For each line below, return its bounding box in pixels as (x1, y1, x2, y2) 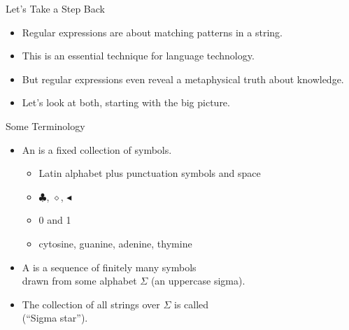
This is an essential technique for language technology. (22, 48, 255, 63)
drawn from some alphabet (22, 273, 137, 288)
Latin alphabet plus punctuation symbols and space (38, 166, 261, 180)
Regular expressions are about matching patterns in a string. (22, 24, 283, 39)
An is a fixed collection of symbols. (22, 142, 172, 157)
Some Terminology (6, 118, 85, 133)
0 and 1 (38, 213, 71, 227)
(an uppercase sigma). (150, 273, 245, 288)
